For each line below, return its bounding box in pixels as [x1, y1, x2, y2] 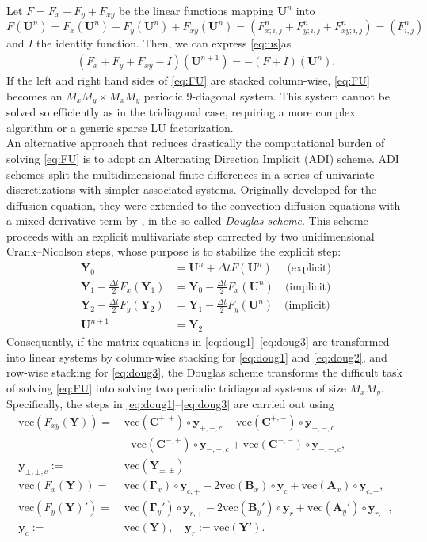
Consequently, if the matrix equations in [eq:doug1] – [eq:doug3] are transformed [6, 332, 390, 349]
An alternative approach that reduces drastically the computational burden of [6, 135, 385, 151]
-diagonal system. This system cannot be [192, 87, 391, 104]
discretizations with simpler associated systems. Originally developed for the [6, 181, 377, 198]
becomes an [6, 87, 63, 104]
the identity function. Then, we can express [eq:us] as [36, 35, 292, 51]
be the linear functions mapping [118, 2, 274, 18]
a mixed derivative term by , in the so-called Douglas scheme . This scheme [6, 212, 368, 229]
